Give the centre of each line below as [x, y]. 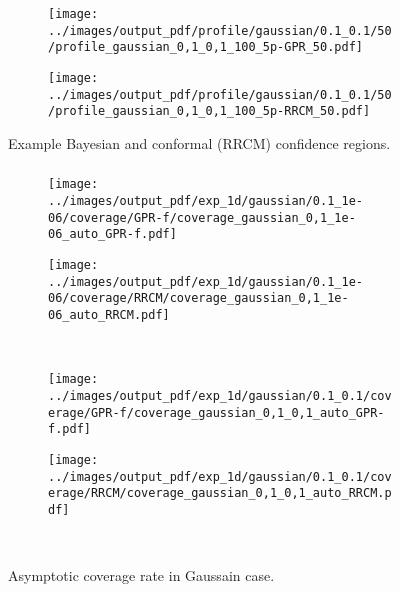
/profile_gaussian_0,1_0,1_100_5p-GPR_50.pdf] [205, 47]
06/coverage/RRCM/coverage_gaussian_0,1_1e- [198, 298]
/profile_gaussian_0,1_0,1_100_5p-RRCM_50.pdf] [209, 111]
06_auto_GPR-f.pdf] [112, 234]
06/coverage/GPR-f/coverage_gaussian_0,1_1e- [202, 217]
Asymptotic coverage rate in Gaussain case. [141, 575]
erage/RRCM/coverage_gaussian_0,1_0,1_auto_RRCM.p [220, 493]
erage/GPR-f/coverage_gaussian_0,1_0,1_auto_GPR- [216, 412]
